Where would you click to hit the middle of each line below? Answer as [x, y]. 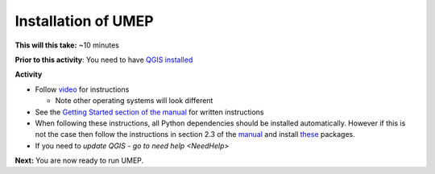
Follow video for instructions [82, 89]
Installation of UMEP [84, 21]
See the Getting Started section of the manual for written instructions [149, 112]
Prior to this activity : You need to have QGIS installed [104, 60]
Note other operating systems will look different [134, 101]
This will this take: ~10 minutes [67, 45]
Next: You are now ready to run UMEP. [79, 160]
